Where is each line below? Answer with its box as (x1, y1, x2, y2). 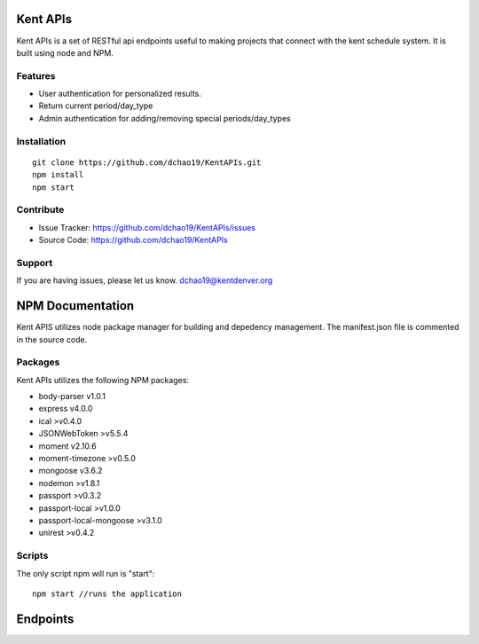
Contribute (16, 204, 65, 216)
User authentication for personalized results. (38, 89, 201, 99)
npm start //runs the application (32, 588, 182, 599)
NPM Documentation (16, 298, 135, 314)
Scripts (16, 550, 49, 562)
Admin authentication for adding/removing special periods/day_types (38, 113, 292, 123)
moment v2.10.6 (38, 440, 97, 452)
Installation (16, 135, 67, 147)
